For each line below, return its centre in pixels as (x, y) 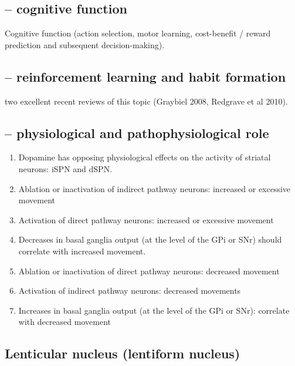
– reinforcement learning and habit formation (145, 76)
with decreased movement (65, 322)
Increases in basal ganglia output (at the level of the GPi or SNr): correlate (154, 310)
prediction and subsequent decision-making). (85, 44)
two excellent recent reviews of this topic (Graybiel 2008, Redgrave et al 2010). (146, 101)
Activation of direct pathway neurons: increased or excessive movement (146, 219)
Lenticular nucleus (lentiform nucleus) (123, 353)
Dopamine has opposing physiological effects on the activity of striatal (145, 157)
